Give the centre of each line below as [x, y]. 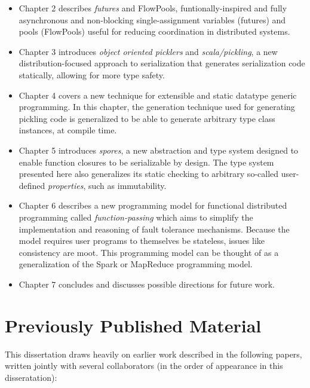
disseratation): [31, 377]
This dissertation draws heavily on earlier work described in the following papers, [154, 354]
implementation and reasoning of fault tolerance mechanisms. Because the [154, 229]
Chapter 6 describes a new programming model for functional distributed [153, 205]
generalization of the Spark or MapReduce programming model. [136, 264]
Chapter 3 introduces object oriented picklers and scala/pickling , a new [148, 51]
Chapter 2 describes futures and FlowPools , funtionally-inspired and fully [153, 8]
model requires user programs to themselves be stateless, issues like [142, 241]
